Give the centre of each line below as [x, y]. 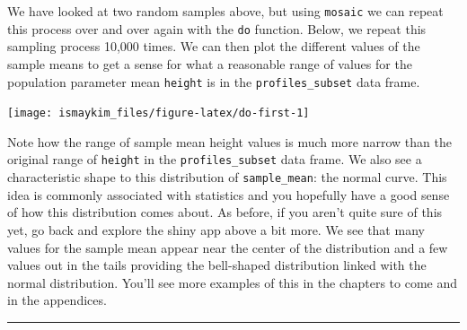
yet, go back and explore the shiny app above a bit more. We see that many [216, 229]
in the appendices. [57, 300]
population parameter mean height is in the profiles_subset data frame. [214, 81]
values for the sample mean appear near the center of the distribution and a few [228, 247]
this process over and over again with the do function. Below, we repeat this [217, 28]
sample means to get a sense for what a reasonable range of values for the [210, 63]
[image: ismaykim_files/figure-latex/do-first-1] [159, 113]
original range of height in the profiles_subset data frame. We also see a [215, 159]
